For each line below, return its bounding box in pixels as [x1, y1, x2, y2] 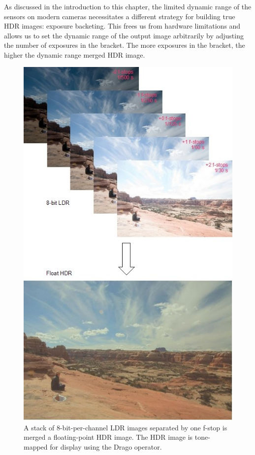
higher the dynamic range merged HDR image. [4, 49, 145, 60]
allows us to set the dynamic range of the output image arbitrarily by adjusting [4, 30, 244, 40]
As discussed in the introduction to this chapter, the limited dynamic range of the [4, 1, 252, 11]
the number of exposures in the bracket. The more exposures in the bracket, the [4, 40, 245, 50]
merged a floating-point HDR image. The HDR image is [24, 432, 193, 442]
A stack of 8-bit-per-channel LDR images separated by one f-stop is [24, 422, 227, 432]
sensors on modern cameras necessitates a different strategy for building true [4, 11, 235, 21]
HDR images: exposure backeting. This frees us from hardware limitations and [4, 21, 241, 31]
